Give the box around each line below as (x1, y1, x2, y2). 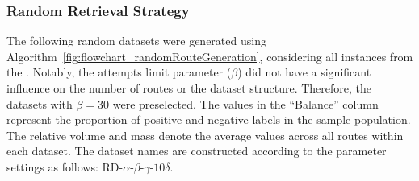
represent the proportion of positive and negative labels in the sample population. (6, 111, 411, 128)
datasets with (6, 95, 73, 112)
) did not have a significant (237, 64, 371, 80)
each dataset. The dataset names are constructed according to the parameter (6, 142, 387, 159)
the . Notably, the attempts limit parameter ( (6, 64, 232, 80)
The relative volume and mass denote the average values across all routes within (6, 126, 404, 143)
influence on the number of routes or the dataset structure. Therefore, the (6, 80, 372, 96)
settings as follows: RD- (6, 158, 124, 175)
